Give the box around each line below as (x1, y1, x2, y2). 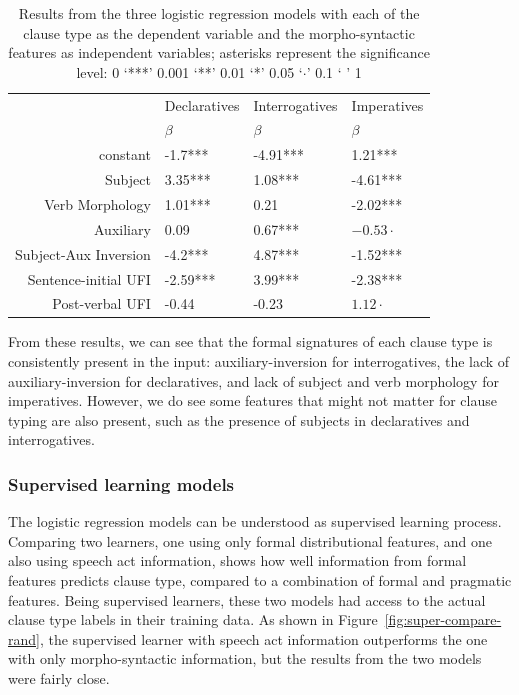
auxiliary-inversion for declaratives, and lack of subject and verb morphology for (8, 370, 499, 391)
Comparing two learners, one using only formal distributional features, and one (8, 530, 492, 551)
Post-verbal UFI (52, 293, 151, 314)
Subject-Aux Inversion (15, 243, 151, 264)
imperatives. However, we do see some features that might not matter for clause (8, 390, 497, 411)
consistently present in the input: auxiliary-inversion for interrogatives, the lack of (8, 351, 510, 372)
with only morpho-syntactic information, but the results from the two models (8, 648, 482, 669)
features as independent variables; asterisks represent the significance (8, 42, 430, 63)
